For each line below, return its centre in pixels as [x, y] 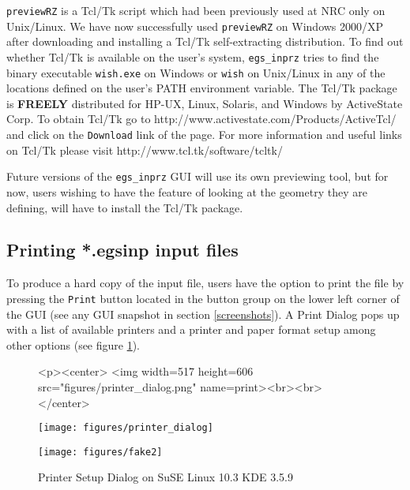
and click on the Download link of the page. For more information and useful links [204, 134]
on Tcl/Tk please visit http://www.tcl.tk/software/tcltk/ [145, 150]
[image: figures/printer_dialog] [126, 428]
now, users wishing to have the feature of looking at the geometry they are [187, 191]
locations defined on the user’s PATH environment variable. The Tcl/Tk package [202, 88]
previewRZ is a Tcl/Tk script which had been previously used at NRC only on [196, 10]
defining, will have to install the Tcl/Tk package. [125, 207]
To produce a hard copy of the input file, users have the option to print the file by [205, 283]
